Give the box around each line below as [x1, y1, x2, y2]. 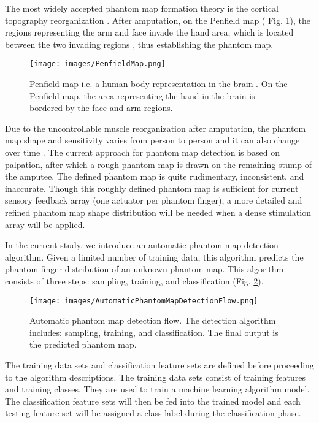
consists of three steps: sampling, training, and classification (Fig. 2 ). [5, 274, 264, 287]
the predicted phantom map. [29, 338, 137, 351]
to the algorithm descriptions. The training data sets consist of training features [5, 370, 306, 383]
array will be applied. [5, 218, 85, 231]
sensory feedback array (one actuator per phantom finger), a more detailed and [5, 194, 302, 207]
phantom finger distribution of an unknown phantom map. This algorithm [5, 262, 284, 275]
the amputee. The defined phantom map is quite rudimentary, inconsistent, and [5, 170, 304, 183]
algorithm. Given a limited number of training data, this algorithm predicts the [5, 250, 304, 263]
